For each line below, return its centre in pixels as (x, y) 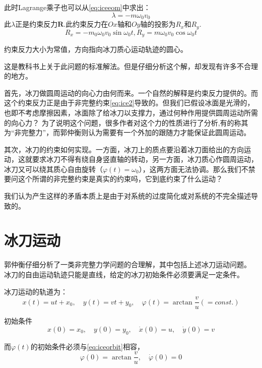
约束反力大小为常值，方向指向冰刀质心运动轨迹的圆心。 (96, 49)
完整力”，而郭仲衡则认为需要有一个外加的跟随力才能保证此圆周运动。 (136, 132)
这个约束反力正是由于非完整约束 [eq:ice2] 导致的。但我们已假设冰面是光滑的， (129, 103)
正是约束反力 (37, 24)
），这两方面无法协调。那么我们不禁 (197, 169)
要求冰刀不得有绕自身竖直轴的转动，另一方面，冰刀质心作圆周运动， (145, 159)
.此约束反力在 (86, 24)
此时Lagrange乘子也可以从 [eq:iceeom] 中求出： (77, 7)
